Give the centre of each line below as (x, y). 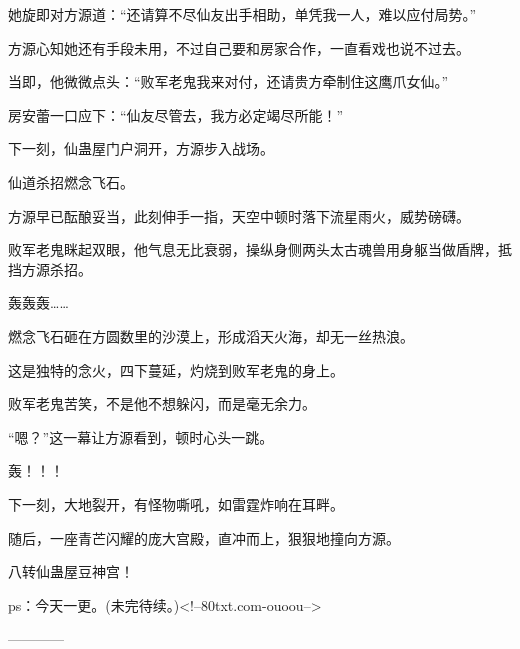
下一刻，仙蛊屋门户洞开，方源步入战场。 (141, 148)
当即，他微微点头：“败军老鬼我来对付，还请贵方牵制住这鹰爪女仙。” (228, 81)
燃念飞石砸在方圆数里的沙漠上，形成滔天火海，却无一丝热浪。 (211, 335)
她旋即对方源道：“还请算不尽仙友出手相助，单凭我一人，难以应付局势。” (242, 14)
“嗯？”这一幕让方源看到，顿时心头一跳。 (141, 436)
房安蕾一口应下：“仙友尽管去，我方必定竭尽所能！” (176, 114)
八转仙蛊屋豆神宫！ (71, 571)
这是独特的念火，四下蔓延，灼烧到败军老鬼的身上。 (176, 369)
